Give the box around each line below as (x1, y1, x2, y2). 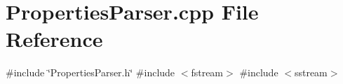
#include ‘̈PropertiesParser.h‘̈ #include (6, 65, 175, 80)
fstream (191, 65, 224, 80)
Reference (6, 24, 103, 53)
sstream (294, 65, 328, 80)
